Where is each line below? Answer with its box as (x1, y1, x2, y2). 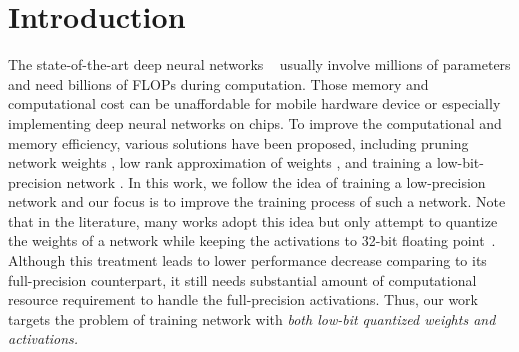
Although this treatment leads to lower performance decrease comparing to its (8, 250, 487, 271)
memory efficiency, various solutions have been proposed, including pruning (8, 132, 469, 153)
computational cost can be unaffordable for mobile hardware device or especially (8, 93, 501, 114)
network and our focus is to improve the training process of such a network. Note (8, 191, 506, 212)
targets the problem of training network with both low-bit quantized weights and (8, 308, 496, 329)
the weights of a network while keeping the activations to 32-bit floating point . (8, 230, 496, 251)
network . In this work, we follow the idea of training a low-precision (66, 171, 486, 192)
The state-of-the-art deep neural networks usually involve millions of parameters (8, 54, 511, 75)
